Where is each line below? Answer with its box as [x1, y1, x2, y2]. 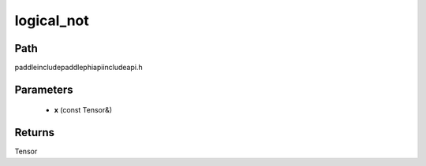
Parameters [14, 83, 73, 96]
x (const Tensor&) [54, 105, 113, 115]
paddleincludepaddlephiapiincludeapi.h [14, 63, 143, 72]
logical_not [14, 12, 90, 29]
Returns [14, 126, 55, 139]
